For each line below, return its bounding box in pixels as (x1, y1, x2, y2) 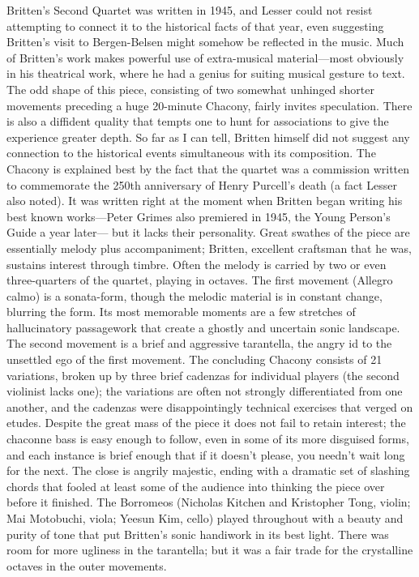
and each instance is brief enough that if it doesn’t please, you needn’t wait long (6, 446, 405, 463)
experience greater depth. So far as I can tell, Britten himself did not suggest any (6, 128, 410, 145)
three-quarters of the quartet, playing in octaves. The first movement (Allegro (6, 271, 393, 288)
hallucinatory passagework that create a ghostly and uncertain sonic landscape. (6, 318, 400, 336)
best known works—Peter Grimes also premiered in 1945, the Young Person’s (6, 207, 391, 224)
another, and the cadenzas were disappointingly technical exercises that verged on (6, 398, 413, 415)
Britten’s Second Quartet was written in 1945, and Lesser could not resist (6, 2, 373, 18)
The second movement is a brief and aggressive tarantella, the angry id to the (6, 335, 392, 352)
